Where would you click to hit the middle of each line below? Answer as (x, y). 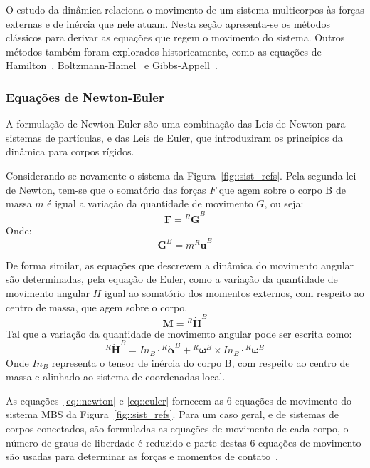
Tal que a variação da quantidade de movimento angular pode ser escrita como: (179, 333)
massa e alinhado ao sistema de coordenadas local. (116, 376)
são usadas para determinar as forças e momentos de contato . (142, 456)
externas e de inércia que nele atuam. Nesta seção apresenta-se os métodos (168, 23)
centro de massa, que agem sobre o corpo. (97, 307)
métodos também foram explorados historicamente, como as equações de (164, 51)
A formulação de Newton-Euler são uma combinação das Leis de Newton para (176, 124)
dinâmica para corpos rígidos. (70, 151)
